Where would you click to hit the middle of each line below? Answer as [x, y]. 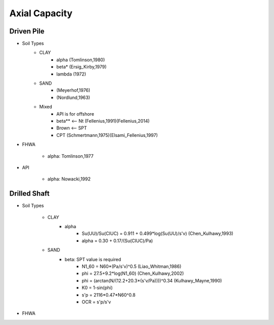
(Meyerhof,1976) [74, 90]
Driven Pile [27, 31]
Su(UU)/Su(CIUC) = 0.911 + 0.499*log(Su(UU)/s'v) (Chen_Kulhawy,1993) [158, 234]
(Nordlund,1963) [73, 97]
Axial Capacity [41, 13]
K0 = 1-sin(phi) [97, 288]
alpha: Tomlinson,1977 [71, 156]
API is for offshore [75, 114]
